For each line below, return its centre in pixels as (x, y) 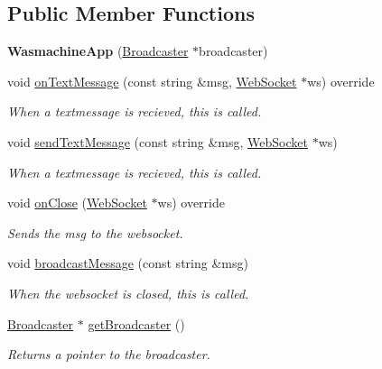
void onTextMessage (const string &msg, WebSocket (152, 81)
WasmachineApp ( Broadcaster (98, 51)
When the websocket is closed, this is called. (128, 293)
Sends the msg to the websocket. (95, 232)
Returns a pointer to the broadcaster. (109, 354)
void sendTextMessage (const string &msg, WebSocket (158, 141)
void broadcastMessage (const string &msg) (128, 263)
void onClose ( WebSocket (77, 203)
